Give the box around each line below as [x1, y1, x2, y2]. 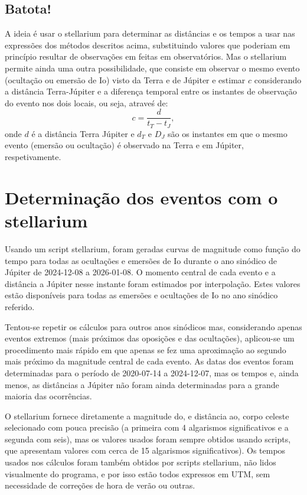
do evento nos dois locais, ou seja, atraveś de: [5, 96, 168, 109]
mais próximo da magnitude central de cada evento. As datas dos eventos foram [5, 355, 294, 367]
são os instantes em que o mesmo [168, 127, 288, 139]
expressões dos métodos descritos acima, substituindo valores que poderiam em [5, 38, 290, 51]
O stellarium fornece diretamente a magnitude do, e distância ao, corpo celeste [5, 409, 289, 422]
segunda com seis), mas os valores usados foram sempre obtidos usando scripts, [5, 432, 291, 445]
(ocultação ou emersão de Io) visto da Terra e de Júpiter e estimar [5, 73, 246, 86]
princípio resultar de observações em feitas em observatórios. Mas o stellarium [5, 50, 287, 63]
